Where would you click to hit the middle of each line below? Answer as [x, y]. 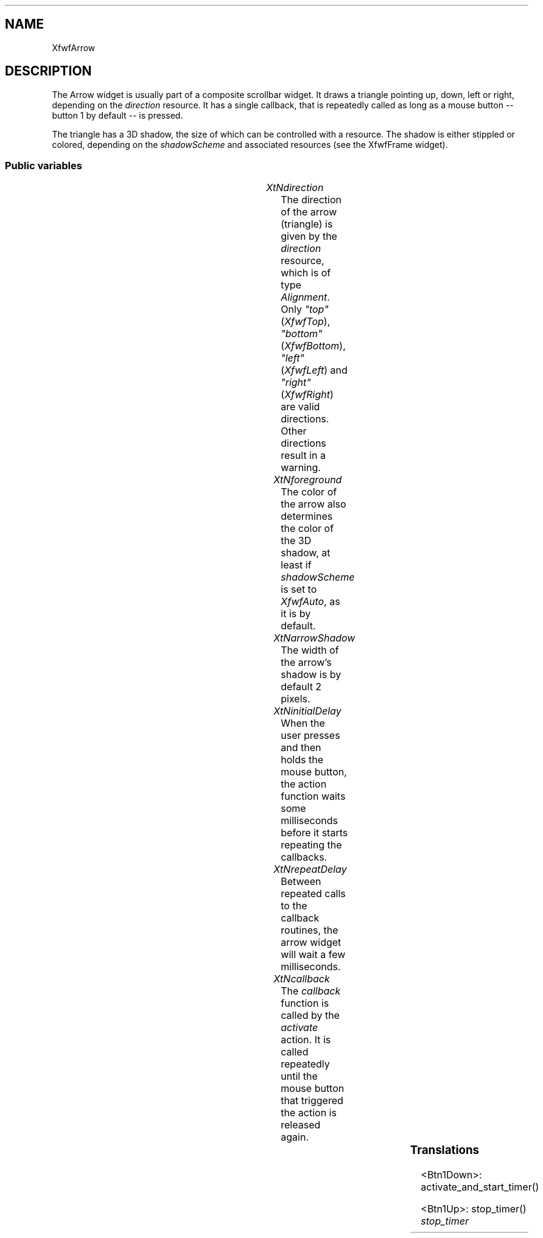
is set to [299, 589]
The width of [310, 650]
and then [301, 748]
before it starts [314, 833]
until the [299, 1076]
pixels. [296, 699]
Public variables [44, 166]
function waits [313, 796]
